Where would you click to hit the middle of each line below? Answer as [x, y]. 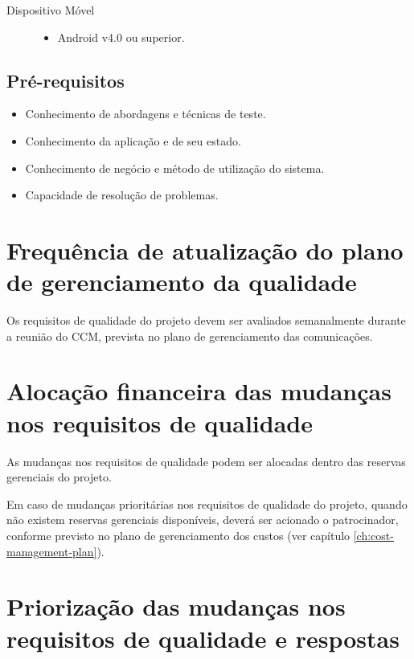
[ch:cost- [373, 535]
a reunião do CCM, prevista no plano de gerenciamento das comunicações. [190, 336]
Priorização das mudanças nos [176, 606]
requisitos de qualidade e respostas [203, 638]
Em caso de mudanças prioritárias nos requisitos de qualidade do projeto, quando [207, 503]
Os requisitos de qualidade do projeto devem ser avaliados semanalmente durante [206, 320]
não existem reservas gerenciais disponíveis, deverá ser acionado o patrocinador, [203, 520]
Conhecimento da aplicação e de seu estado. [133, 140]
